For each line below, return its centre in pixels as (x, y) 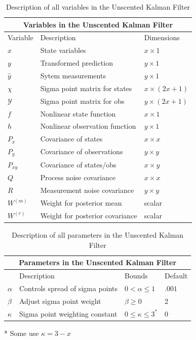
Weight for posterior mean (81, 203)
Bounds (136, 276)
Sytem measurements (73, 75)
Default (176, 276)
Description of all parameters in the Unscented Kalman (98, 235)
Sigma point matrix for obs (82, 101)
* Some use (22, 333)
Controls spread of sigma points (68, 288)
